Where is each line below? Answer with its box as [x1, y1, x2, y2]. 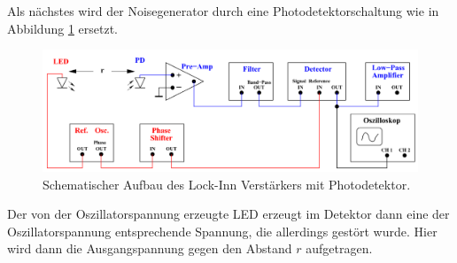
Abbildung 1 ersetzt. [7, 19, 118, 37]
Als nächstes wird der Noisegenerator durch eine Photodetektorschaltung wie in [7, 2, 439, 19]
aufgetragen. [306, 239, 373, 258]
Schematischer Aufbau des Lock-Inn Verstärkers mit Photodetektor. [43, 174, 411, 193]
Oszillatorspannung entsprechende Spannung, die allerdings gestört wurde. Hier [7, 221, 438, 240]
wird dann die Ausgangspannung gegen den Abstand [7, 239, 292, 258]
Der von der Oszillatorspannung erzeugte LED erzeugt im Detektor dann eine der [7, 205, 450, 223]
